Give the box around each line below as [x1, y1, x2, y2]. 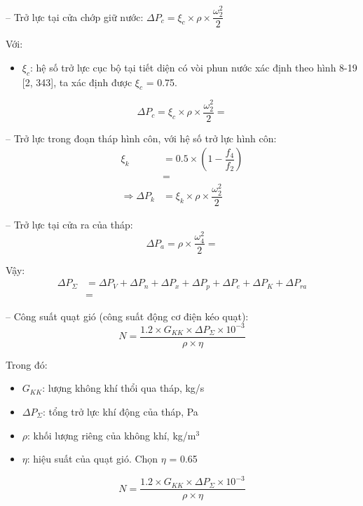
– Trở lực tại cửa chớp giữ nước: [6, 9, 144, 24]
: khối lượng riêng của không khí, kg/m [27, 428, 196, 442]
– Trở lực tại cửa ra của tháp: [6, 217, 133, 231]
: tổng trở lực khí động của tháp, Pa [42, 404, 198, 418]
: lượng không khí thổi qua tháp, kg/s [42, 381, 205, 395]
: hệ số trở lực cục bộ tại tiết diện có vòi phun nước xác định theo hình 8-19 [29, 60, 357, 74]
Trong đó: [6, 357, 48, 371]
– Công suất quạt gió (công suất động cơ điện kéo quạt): [6, 308, 249, 323]
